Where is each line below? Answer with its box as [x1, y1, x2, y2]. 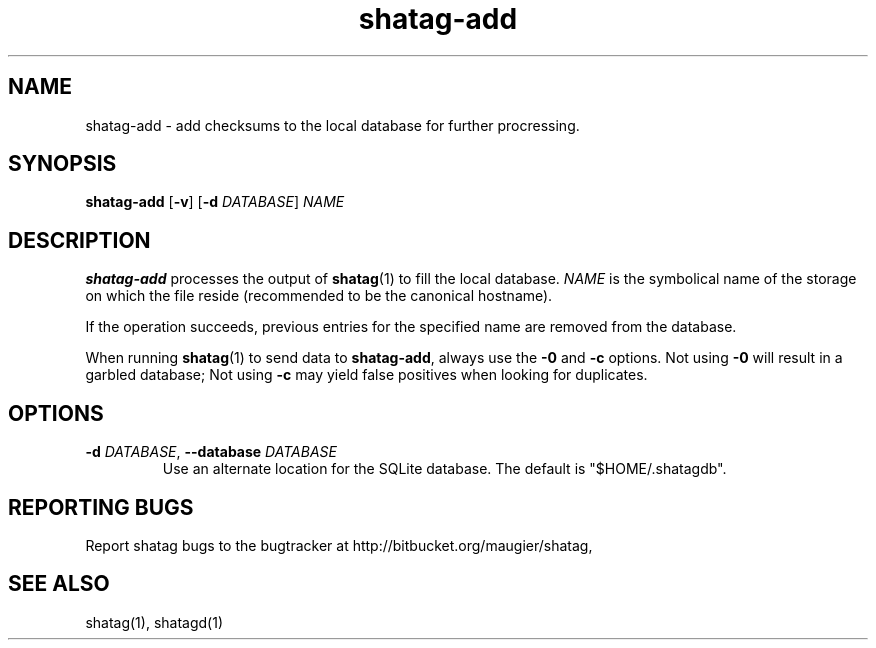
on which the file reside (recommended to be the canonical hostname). [85, 287, 553, 305]
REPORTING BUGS [8, 494, 194, 520]
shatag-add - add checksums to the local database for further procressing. [85, 116, 580, 134]
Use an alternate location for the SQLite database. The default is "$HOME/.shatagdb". [162, 460, 727, 478]
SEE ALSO [8, 571, 110, 597]
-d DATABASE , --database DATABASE [85, 443, 337, 461]
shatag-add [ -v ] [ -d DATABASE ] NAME [85, 193, 345, 211]
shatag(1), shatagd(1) [85, 613, 223, 631]
